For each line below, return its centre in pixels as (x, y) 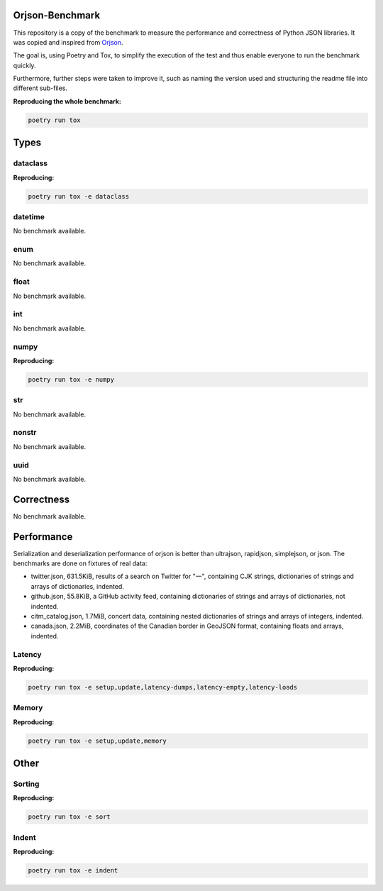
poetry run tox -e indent (73, 870)
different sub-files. (40, 88)
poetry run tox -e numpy (71, 379)
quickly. (24, 65)
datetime (29, 216)
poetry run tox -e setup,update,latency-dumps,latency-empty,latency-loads (163, 687)
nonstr (25, 433)
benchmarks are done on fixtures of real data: (80, 563)
